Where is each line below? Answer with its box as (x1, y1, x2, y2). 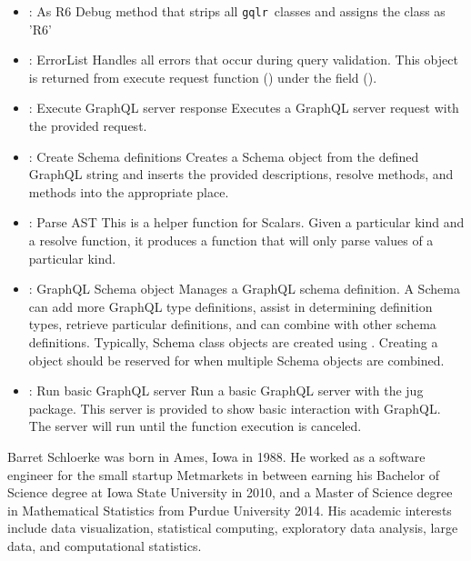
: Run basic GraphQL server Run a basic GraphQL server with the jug (28, 381, 424, 400)
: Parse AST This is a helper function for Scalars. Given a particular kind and (28, 213, 465, 232)
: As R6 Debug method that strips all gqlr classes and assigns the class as (28, 2, 446, 20)
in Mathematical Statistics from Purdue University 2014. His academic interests (7, 500, 452, 519)
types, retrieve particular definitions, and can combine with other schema (28, 315, 436, 334)
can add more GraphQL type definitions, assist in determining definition (28, 296, 433, 316)
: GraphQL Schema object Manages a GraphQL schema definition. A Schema (28, 279, 460, 298)
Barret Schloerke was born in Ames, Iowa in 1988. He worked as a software (7, 446, 426, 466)
